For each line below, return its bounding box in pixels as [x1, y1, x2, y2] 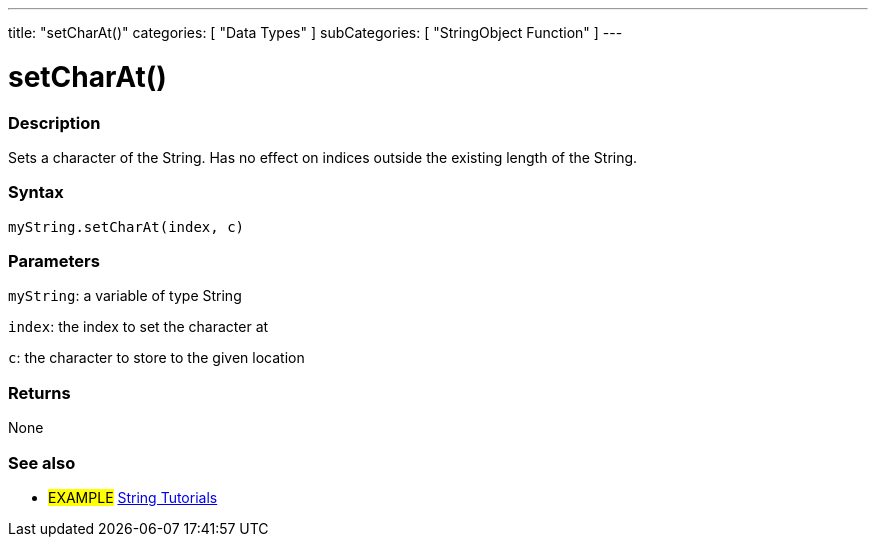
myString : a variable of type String [8, 287, 242, 305]
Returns [8, 382, 71, 403]
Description [8, 112, 101, 133]
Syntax [8, 182, 64, 203]
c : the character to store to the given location [8, 349, 305, 367]
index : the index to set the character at [8, 318, 269, 336]
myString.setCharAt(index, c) [8, 218, 245, 235]
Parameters [8, 251, 100, 271]
